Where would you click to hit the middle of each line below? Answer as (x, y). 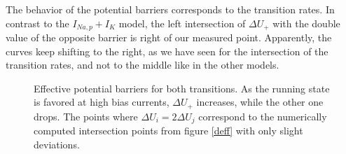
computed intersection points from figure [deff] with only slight (168, 131)
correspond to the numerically (263, 116)
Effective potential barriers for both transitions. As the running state (182, 88)
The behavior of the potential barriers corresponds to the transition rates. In (170, 9)
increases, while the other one (260, 102)
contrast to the (37, 23)
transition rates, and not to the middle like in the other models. (143, 65)
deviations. (57, 144)
